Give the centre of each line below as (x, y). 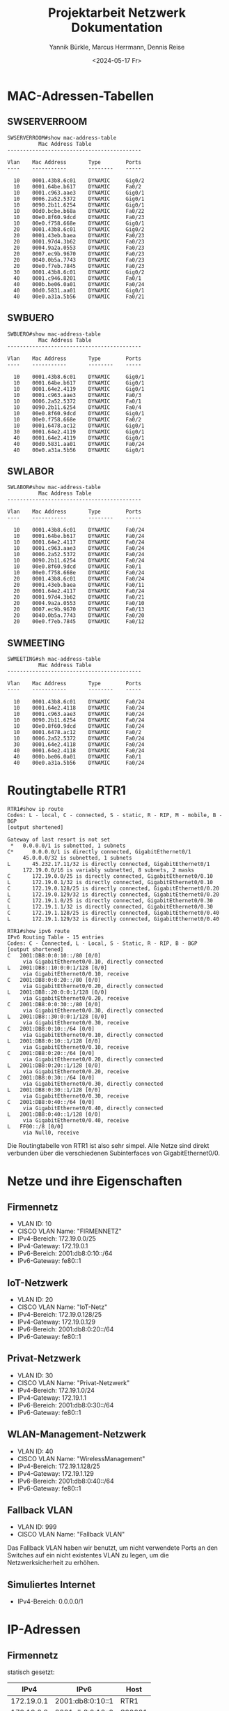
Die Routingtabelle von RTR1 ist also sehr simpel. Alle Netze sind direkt (108, 1146)
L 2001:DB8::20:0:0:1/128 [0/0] (57, 992)
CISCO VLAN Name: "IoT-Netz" (62, 1307)
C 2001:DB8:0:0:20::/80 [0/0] (54, 980)
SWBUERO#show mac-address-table (54, 334)
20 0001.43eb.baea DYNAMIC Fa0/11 (79, 585)
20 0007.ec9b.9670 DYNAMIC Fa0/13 (79, 610)
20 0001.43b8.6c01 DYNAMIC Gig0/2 (79, 229)
